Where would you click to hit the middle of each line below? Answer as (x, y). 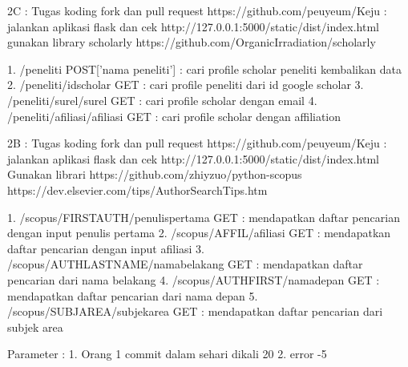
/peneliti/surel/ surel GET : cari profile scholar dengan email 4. (162, 100)
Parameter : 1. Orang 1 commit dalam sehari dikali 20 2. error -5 (167, 354)
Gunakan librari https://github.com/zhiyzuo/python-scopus (155, 174)
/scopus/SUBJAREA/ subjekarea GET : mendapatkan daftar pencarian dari (195, 311)
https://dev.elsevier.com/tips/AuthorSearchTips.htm (137, 190)
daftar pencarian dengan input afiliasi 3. (106, 248)
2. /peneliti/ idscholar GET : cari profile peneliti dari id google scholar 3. (186, 85)
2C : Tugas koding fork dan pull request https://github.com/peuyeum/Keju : (197, 10)
